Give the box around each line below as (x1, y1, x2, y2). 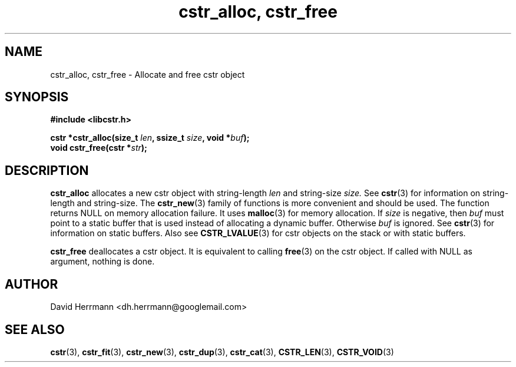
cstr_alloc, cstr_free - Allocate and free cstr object (50, 69, 245, 80)
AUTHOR (5, 276, 58, 292)
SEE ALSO (5, 322, 65, 337)
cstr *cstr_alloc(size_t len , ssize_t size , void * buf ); (50, 133, 250, 143)
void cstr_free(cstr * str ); (50, 143, 147, 153)
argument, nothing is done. (50, 256, 155, 267)
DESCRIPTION (5, 163, 89, 178)
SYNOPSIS (5, 90, 69, 105)
